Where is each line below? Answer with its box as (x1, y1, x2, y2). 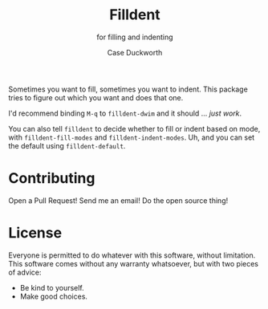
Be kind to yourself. (19, 283, 84, 292)
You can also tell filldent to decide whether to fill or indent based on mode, (8, 124, 261, 133)
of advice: (8, 267, 42, 277)
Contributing (8, 169, 95, 188)
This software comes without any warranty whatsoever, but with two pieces (8, 258, 259, 268)
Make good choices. (19, 291, 88, 301)
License (8, 224, 63, 242)
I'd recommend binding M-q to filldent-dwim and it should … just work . (8, 108, 242, 118)
